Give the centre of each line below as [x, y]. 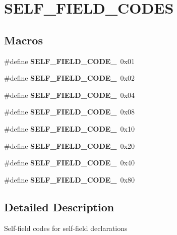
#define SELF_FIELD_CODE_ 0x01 [69, 61]
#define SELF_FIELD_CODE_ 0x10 [69, 128]
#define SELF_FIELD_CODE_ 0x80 [69, 179]
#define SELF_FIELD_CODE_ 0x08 [69, 112]
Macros [23, 40]
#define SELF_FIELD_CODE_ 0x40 [69, 163]
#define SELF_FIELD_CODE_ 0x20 [69, 145]
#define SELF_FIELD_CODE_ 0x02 [69, 78]
